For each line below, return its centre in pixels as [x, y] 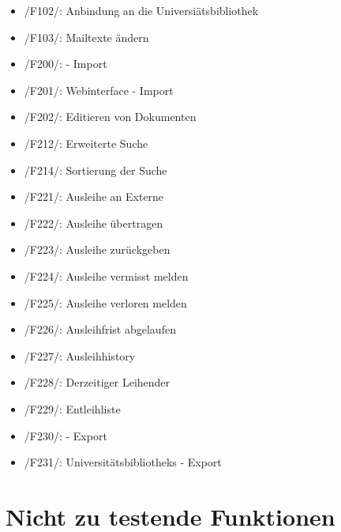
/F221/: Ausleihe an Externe [94, 196]
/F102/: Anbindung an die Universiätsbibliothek [141, 10]
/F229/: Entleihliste [72, 408]
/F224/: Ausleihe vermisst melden [106, 275]
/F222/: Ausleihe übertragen [94, 223]
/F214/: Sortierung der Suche [96, 170]
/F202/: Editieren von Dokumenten [110, 117]
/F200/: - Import [66, 64]
